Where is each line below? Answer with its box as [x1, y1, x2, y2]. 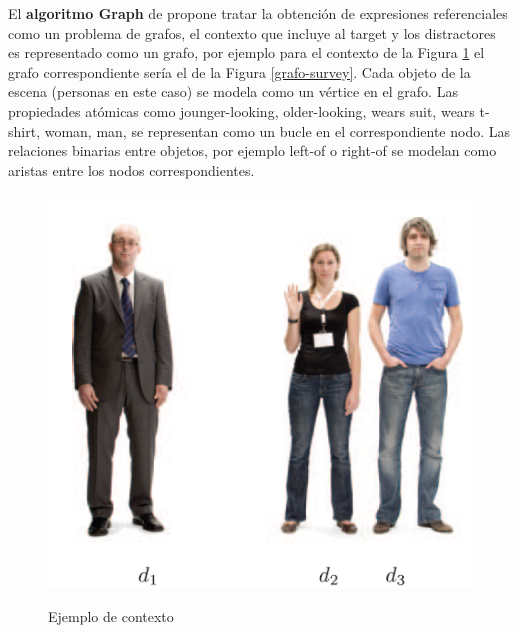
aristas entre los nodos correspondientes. [8, 159, 255, 180]
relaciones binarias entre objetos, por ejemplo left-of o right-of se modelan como [8, 140, 497, 161]
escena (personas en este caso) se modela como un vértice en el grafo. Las [8, 81, 458, 102]
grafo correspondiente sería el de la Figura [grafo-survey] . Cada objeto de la [8, 61, 471, 82]
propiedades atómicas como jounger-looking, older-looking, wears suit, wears [8, 100, 475, 121]
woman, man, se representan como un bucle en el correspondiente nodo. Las [44, 120, 511, 141]
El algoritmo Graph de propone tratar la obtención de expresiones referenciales [8, 3, 508, 23]
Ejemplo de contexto [48, 605, 174, 626]
